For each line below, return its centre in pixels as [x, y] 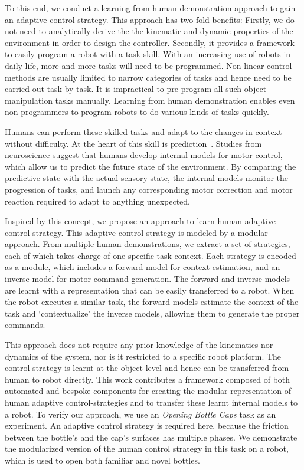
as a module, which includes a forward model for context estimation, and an [143, 267]
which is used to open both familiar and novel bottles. [102, 460]
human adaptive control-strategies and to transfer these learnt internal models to [151, 402]
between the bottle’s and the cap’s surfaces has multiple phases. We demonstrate [151, 437]
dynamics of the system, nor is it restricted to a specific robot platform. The [143, 356]
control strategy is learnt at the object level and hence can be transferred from [147, 368]
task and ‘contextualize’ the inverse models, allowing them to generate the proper [152, 313]
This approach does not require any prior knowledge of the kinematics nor [139, 345]
